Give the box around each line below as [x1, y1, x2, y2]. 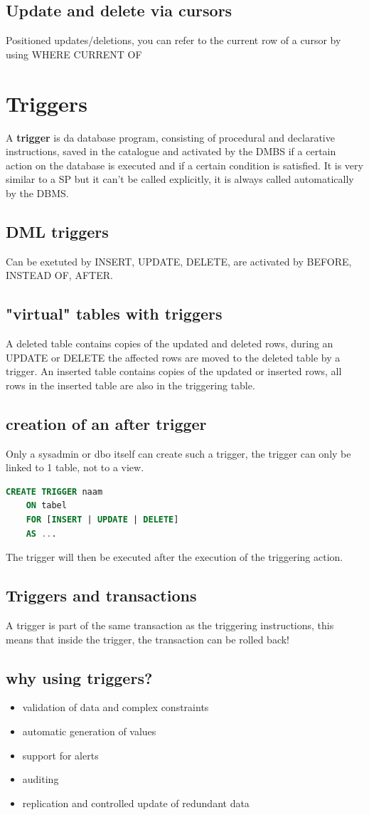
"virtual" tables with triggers [6, 303, 223, 325]
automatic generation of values [22, 724, 156, 738]
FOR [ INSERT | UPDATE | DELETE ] [26, 515, 179, 525]
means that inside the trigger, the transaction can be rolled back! [6, 631, 289, 646]
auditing [22, 772, 59, 787]
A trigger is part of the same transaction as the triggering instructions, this [6, 618, 334, 633]
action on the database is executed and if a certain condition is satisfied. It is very [6, 157, 363, 172]
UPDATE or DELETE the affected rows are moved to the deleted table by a [6, 349, 341, 364]
